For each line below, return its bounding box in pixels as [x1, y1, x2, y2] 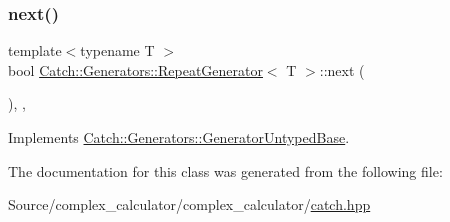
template [8, 40, 62, 61]
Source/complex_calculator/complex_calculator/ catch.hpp [8, 194, 371, 215]
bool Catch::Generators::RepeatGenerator [8, 59, 263, 80]
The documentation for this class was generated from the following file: [8, 160, 443, 181]
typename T [80, 40, 155, 61]
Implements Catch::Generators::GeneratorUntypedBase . [8, 127, 350, 147]
